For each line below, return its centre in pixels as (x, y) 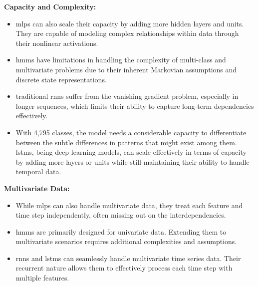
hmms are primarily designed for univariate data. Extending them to (121, 231)
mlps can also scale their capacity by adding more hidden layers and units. (130, 23)
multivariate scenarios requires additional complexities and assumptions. (126, 241)
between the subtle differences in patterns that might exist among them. (126, 142)
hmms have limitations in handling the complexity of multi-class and (121, 60)
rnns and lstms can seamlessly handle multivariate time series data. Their (128, 258)
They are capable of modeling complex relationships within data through (127, 33)
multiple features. (42, 278)
